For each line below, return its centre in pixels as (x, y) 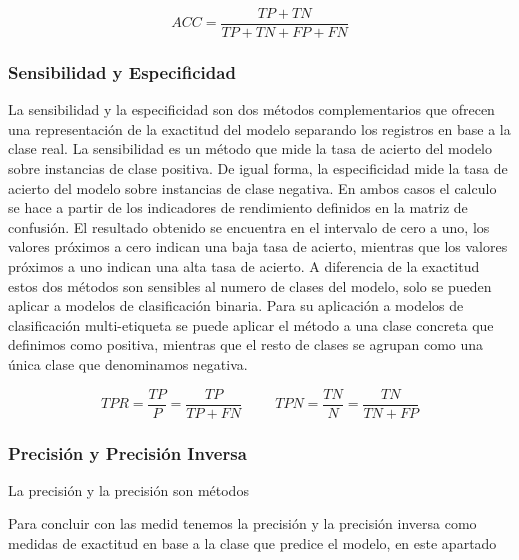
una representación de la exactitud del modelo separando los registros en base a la (259, 128)
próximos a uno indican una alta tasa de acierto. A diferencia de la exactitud (244, 266)
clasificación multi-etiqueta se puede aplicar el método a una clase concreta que (251, 324)
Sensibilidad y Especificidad (122, 71)
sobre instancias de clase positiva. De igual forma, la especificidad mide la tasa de (258, 168)
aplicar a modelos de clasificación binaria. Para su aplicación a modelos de (236, 305)
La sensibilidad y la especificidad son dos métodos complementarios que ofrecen (251, 109)
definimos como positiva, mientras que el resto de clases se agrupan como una (246, 344)
